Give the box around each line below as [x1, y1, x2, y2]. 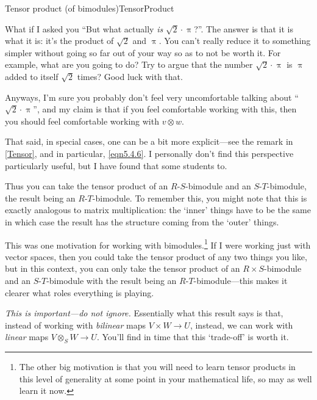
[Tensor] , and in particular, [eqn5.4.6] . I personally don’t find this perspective [5, 147, 294, 159]
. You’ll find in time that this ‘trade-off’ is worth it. [96, 330, 289, 343]
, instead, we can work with [190, 318, 293, 331]
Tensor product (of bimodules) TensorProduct [5, 2, 174, 14]
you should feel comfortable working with [5, 114, 159, 127]
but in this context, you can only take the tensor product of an [5, 262, 240, 275]
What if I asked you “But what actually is [5, 22, 163, 35]
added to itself [5, 70, 59, 82]
